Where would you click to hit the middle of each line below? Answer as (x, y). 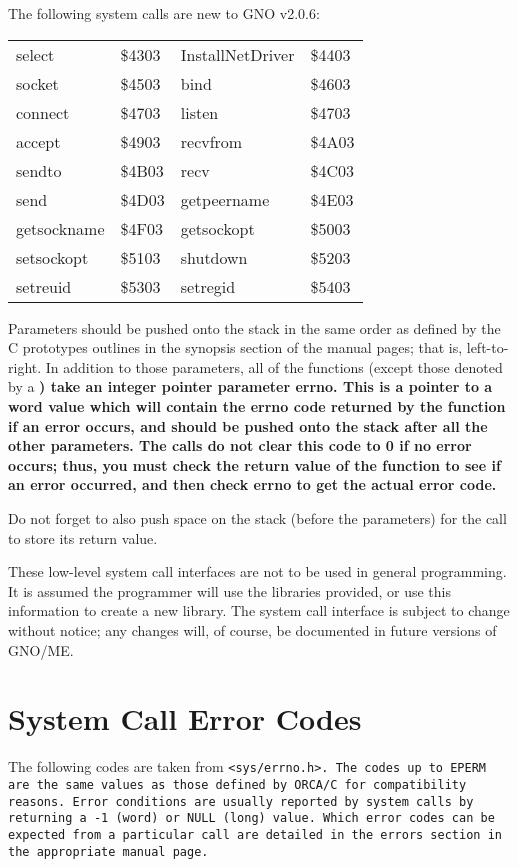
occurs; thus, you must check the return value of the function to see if (254, 464)
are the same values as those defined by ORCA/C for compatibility (237, 784)
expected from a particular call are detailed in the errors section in (255, 834)
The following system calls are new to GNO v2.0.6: (164, 13)
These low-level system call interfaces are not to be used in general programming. (257, 571)
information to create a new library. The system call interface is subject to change (259, 610)
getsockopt (217, 228)
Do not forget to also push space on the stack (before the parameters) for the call (257, 517)
